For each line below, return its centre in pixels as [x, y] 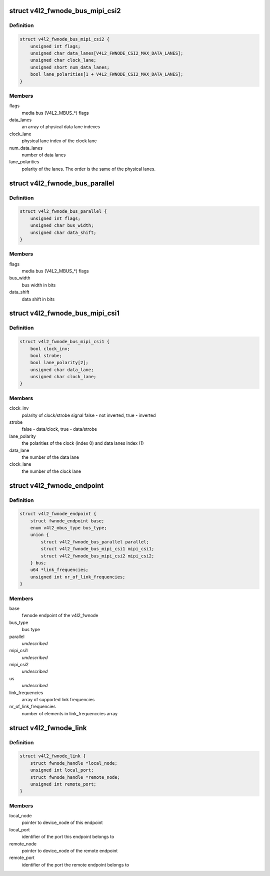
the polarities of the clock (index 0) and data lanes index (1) [83, 443]
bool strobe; [46, 355]
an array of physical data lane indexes [61, 127]
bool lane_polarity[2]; [59, 363]
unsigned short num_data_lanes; [70, 67]
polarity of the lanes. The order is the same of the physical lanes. [89, 169]
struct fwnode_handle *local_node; [74, 763]
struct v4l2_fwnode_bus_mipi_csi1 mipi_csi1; [97, 549]
